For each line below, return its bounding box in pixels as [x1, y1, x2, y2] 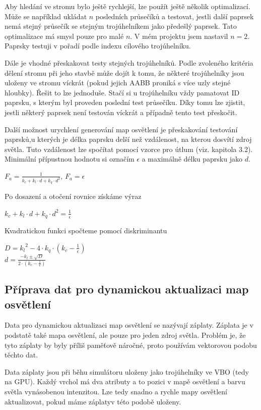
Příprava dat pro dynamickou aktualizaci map [5, 281, 249, 297]
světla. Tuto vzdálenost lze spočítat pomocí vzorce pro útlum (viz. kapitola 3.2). [5, 143, 253, 154]
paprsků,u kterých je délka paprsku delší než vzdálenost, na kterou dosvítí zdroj [5, 134, 252, 144]
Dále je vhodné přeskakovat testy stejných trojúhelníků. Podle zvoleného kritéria [5, 57, 253, 68]
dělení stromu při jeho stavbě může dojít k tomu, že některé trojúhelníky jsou [5, 67, 244, 78]
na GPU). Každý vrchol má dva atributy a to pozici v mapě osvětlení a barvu [5, 376, 245, 387]
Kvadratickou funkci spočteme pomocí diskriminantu [5, 225, 167, 236]
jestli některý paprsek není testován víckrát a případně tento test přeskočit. [5, 107, 237, 117]
